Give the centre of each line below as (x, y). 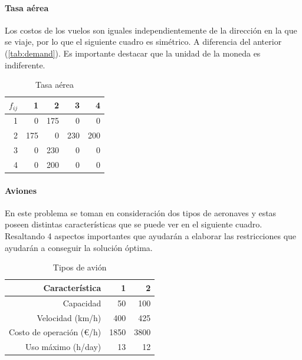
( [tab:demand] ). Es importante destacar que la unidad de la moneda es (133, 53)
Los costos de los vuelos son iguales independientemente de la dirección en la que (151, 30)
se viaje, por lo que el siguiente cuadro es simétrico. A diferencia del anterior (143, 42)
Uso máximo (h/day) (63, 347)
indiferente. (25, 65)
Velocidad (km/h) (69, 317)
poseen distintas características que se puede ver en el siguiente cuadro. (134, 224)
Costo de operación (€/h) (55, 332)
